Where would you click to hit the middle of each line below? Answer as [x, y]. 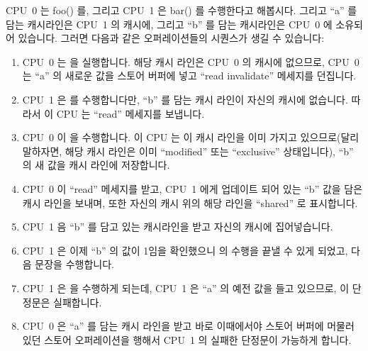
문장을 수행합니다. [74, 264]
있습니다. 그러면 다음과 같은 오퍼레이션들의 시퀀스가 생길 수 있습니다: [171, 38]
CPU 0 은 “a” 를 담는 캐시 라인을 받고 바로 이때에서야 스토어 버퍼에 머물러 [188, 326]
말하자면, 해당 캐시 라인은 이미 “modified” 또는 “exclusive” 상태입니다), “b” [188, 151]
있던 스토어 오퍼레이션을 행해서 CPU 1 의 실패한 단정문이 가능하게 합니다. [187, 339]
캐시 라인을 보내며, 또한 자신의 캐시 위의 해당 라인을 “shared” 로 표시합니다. [190, 202]
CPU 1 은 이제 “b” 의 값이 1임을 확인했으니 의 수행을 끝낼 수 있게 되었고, [185, 250]
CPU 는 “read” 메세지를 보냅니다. [130, 113]
